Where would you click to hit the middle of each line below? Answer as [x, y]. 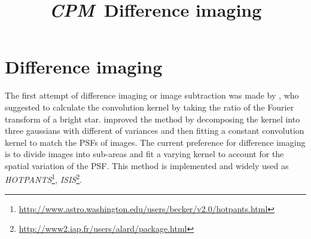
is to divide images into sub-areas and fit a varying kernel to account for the [144, 154]
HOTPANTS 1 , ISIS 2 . [43, 179]
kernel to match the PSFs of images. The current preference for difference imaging [155, 142]
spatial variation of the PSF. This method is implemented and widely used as [147, 165]
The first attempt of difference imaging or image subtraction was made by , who [152, 95]
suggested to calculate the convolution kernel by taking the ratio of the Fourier [150, 107]
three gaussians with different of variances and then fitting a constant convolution [155, 131]
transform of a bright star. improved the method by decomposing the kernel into [153, 119]
